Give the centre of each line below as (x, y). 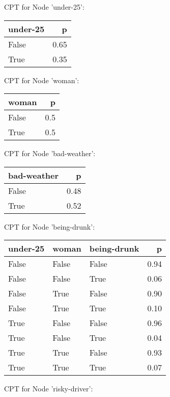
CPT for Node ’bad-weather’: (50, 153)
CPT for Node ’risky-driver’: (49, 389)
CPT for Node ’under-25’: (44, 7)
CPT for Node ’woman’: (42, 80)
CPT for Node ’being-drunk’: (50, 226)
